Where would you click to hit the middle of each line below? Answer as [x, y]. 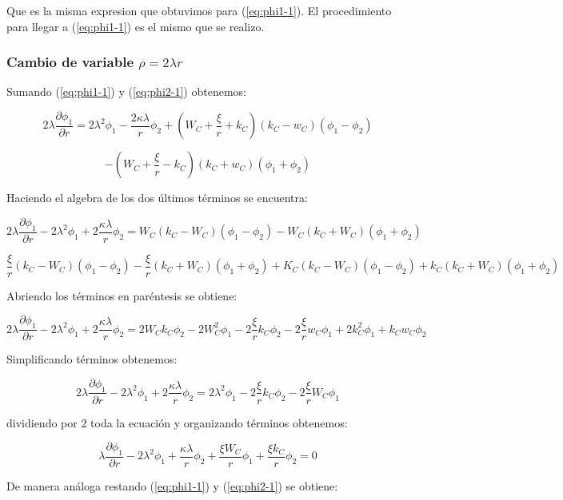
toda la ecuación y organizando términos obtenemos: [219, 422]
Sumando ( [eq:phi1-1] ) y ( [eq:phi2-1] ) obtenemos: [126, 91]
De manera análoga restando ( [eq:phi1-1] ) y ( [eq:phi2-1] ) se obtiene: [172, 485]
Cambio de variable [70, 62]
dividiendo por [42, 422]
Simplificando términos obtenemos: [92, 359]
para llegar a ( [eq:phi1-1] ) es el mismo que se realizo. [136, 26]
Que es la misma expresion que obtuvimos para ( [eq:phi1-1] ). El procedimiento [199, 10]
